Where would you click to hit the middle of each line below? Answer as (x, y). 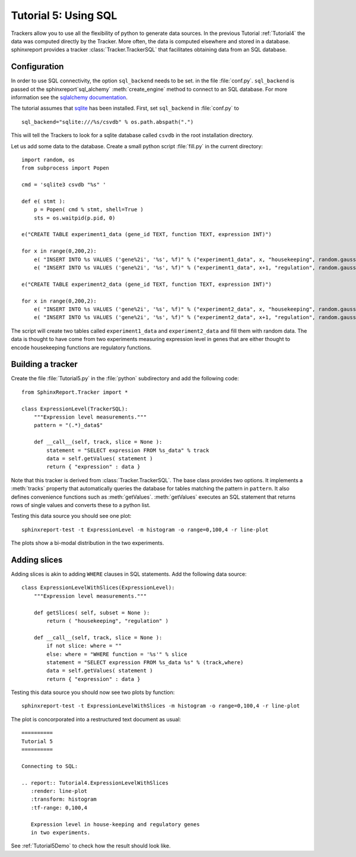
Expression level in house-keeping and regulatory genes (115, 824)
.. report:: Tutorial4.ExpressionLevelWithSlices (95, 783)
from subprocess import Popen (66, 168)
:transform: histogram (64, 799)
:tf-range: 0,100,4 (59, 807)
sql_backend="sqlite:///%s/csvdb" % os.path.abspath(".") (108, 122)
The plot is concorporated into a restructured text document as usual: (96, 719)
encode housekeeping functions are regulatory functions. (81, 348)
